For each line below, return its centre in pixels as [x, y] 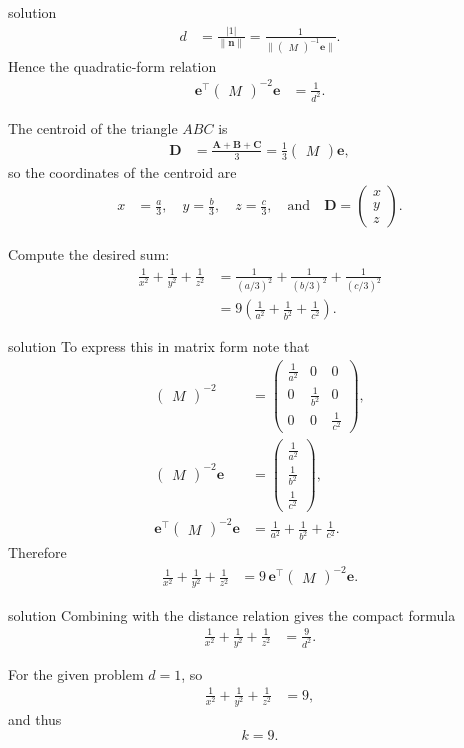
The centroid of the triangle [93, 127]
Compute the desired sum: [89, 254]
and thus [35, 719]
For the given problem [76, 673]
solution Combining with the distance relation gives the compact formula [232, 614]
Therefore [37, 552]
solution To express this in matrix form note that [159, 346]
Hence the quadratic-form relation [112, 65]
